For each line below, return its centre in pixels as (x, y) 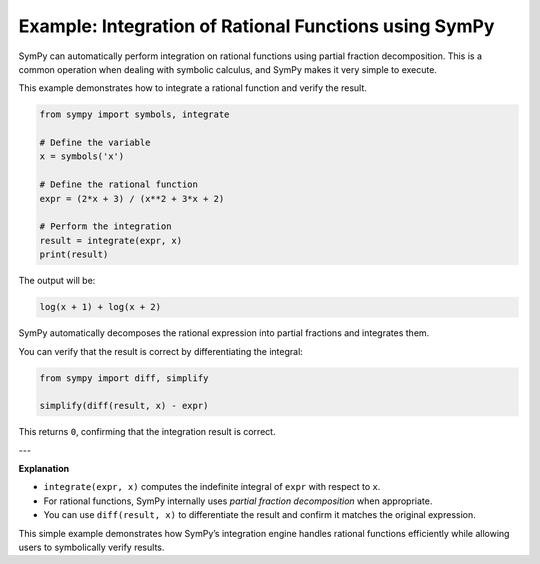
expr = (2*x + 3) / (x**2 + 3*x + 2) (132, 198)
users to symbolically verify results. (91, 547)
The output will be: (57, 281)
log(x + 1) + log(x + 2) (100, 307)
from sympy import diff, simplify (124, 378)
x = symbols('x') (82, 156)
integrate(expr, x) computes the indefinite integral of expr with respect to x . (212, 487)
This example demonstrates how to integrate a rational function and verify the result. (192, 88)
